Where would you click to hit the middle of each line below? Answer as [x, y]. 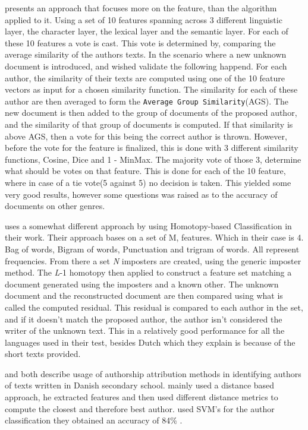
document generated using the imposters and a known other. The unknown [142, 284]
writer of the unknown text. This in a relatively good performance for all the [145, 331]
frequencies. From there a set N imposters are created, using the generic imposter [153, 260]
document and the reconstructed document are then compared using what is [144, 295]
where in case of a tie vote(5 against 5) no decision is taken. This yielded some [148, 182]
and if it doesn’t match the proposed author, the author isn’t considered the [144, 319]
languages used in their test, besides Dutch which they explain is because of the [150, 342]
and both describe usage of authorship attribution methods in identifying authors [153, 373]
